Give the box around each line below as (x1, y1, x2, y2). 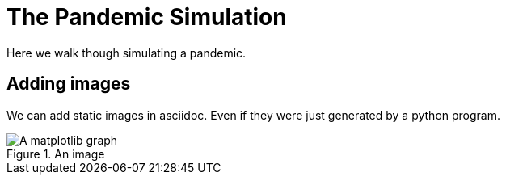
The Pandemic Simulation (6, 3, 287, 31)
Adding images (6, 74, 131, 95)
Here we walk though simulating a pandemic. (6, 45, 247, 60)
